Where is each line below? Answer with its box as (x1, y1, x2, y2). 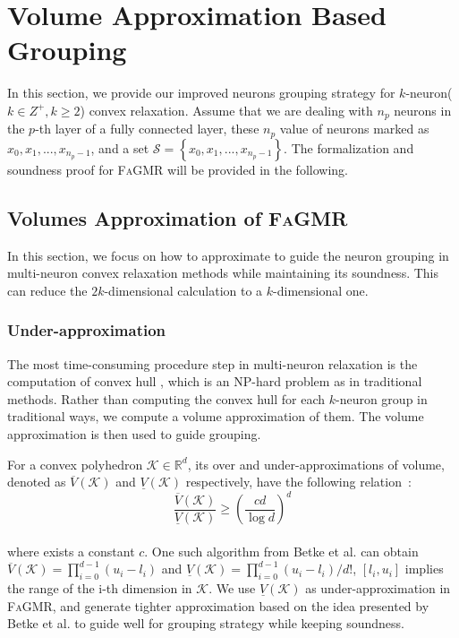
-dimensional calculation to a (104, 280, 263, 299)
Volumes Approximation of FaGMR (7, 203, 348, 231)
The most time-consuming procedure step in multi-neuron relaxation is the (7, 354, 418, 373)
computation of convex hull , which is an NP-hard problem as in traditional (7, 372, 422, 391)
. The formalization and (284, 138, 414, 157)
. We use (208, 579, 256, 598)
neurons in (394, 100, 452, 119)
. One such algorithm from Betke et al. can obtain (144, 541, 419, 560)
